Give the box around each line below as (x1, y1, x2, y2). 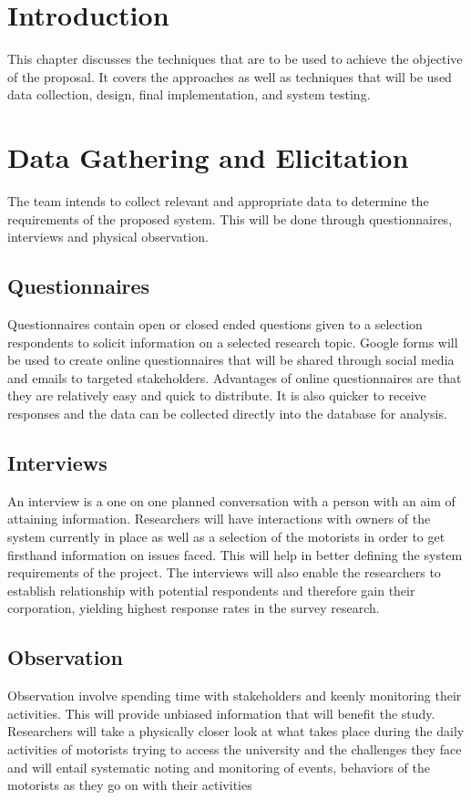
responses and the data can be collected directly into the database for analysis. (7, 403, 447, 422)
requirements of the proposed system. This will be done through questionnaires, (7, 209, 453, 228)
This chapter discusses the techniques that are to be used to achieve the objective (7, 49, 463, 68)
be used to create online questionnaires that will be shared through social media (7, 350, 455, 369)
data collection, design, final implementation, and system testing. (7, 85, 371, 104)
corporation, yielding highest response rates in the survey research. (7, 598, 380, 618)
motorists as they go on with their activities (7, 775, 252, 795)
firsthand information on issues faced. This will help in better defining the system (7, 545, 463, 564)
